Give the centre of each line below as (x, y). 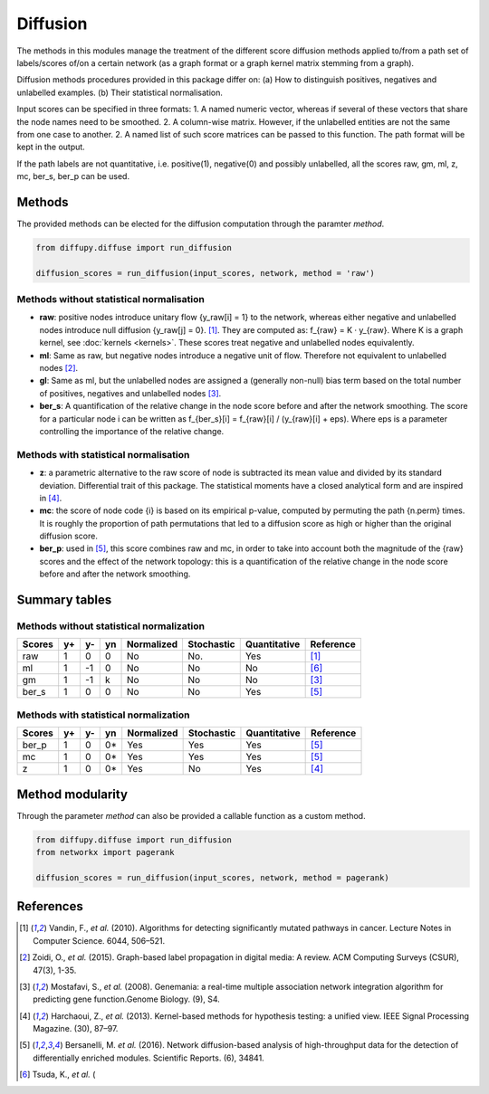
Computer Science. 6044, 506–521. (99, 940)
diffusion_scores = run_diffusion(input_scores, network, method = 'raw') (206, 273)
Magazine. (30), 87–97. (76, 1029)
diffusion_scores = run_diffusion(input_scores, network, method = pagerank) (212, 877)
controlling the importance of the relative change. (132, 431)
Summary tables (64, 600)
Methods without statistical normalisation (111, 300)
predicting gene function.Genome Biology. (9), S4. (127, 999)
